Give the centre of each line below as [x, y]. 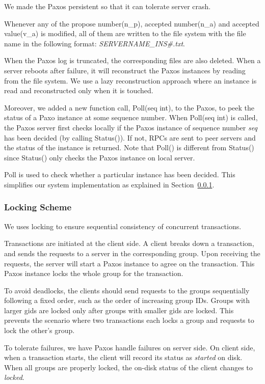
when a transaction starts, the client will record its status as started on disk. [123, 357]
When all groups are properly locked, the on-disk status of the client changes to [128, 367]
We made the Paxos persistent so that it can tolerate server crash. [108, 6]
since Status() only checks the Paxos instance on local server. [100, 157]
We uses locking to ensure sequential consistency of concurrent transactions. [123, 226]
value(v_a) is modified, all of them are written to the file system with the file [125, 33]
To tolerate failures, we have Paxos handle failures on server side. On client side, [130, 347]
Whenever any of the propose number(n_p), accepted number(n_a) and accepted [132, 23]
